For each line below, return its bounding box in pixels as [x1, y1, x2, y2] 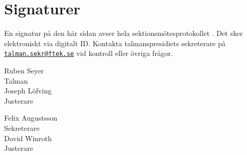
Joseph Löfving [4, 85, 52, 96]
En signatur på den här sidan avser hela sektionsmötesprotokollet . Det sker [4, 28, 243, 38]
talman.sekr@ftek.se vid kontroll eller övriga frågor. [4, 48, 173, 59]
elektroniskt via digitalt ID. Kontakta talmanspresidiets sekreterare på [4, 37, 226, 48]
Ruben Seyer [4, 65, 44, 75]
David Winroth [4, 132, 52, 143]
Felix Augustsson [4, 112, 58, 123]
